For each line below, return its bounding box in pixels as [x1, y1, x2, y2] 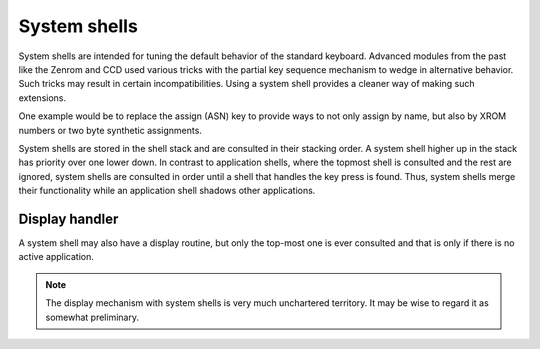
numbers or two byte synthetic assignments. [18, 124, 202, 136]
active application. [18, 251, 94, 263]
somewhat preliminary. [45, 311, 140, 323]
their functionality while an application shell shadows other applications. [18, 185, 316, 197]
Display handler [18, 210, 119, 227]
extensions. [18, 91, 67, 104]
